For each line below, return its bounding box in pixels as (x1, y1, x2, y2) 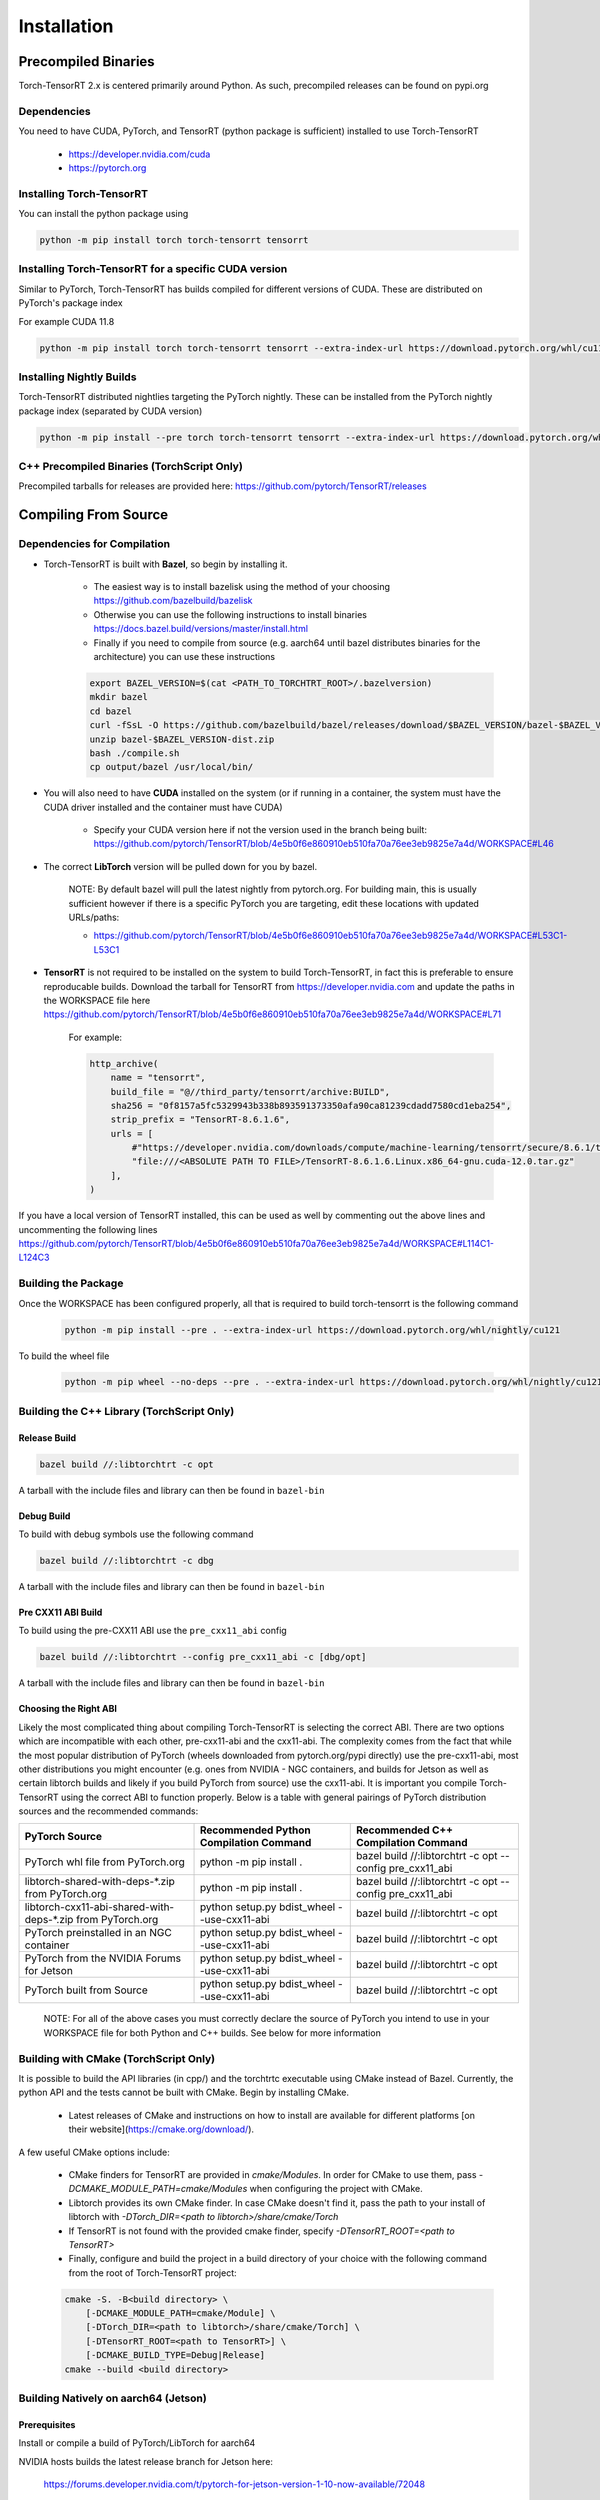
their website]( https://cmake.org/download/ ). (68, 2123, 255, 2135)
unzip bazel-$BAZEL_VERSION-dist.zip (89, 733, 275, 745)
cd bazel (89, 705, 133, 717)
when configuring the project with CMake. (249, 2183, 424, 2195)
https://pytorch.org (68, 161, 147, 174)
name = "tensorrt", (110, 1072, 207, 1084)
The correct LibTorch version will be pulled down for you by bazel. (43, 860, 318, 872)
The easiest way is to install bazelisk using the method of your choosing (93, 581, 390, 592)
